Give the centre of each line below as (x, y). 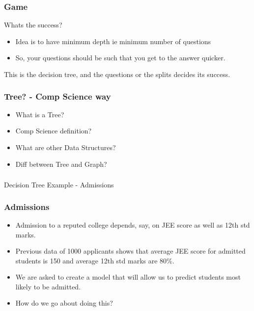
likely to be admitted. (48, 286)
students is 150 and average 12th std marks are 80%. (95, 260)
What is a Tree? (40, 114)
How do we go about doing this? (64, 303)
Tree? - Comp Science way (57, 96)
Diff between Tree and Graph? (61, 164)
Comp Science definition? (54, 131)
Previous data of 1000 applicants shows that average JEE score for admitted (130, 251)
